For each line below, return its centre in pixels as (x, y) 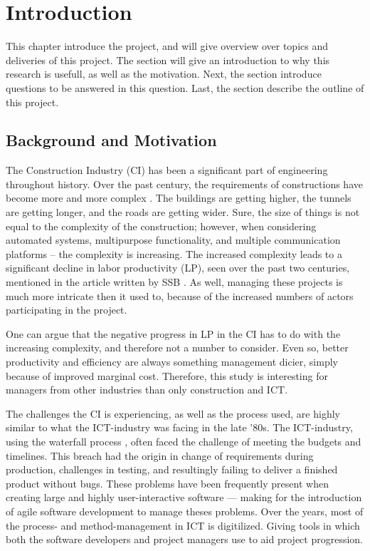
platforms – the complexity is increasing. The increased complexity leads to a (174, 253)
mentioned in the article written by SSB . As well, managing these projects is (174, 282)
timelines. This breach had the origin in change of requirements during (160, 455)
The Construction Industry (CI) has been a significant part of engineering (167, 170)
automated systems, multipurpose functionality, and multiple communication (173, 240)
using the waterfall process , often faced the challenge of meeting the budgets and (184, 441)
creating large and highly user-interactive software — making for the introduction (184, 497)
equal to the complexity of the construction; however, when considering (161, 226)
